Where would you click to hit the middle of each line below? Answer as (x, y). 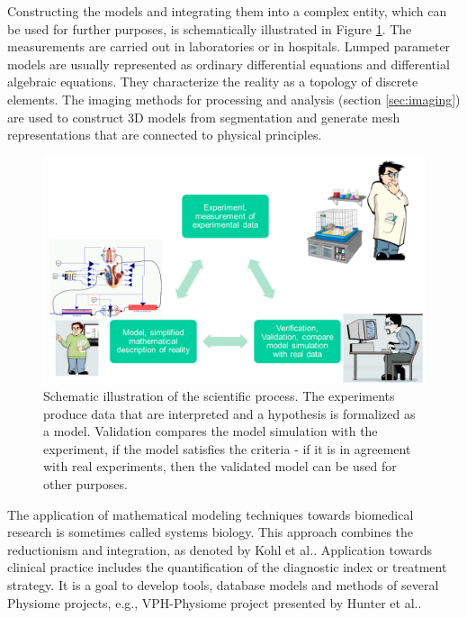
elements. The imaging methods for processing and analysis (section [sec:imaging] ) (234, 99)
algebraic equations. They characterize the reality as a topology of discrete (213, 82)
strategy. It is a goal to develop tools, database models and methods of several (223, 585)
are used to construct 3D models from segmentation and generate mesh (204, 117)
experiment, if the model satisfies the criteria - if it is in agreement (227, 448)
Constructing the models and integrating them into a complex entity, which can (227, 11)
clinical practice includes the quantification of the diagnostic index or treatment (227, 567)
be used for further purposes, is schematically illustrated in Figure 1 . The (210, 28)
